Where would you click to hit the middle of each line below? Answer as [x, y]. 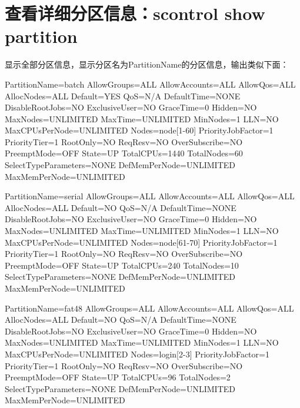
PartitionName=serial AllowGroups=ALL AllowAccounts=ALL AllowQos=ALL [150, 196]
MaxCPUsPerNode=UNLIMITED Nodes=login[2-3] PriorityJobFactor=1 [137, 354]
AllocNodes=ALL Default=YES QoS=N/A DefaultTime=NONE [123, 96]
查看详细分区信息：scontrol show [135, 13]
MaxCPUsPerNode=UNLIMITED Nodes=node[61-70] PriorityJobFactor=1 [141, 242]
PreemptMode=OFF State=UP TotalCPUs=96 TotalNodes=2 [118, 377]
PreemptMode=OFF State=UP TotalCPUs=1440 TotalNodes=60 [124, 153]
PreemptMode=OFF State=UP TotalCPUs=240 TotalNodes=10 [122, 265]
